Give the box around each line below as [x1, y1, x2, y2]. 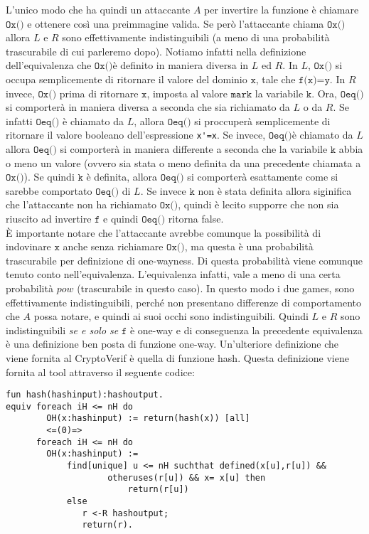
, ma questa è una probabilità [184, 239, 314, 254]
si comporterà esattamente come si [187, 169, 338, 184]
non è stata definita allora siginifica [198, 183, 352, 198]
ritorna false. [168, 210, 224, 225]
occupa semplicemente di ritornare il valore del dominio [6, 71, 247, 86]
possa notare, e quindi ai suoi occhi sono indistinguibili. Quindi [33, 309, 309, 324]
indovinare [6, 239, 51, 254]
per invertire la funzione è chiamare [204, 2, 359, 16]
